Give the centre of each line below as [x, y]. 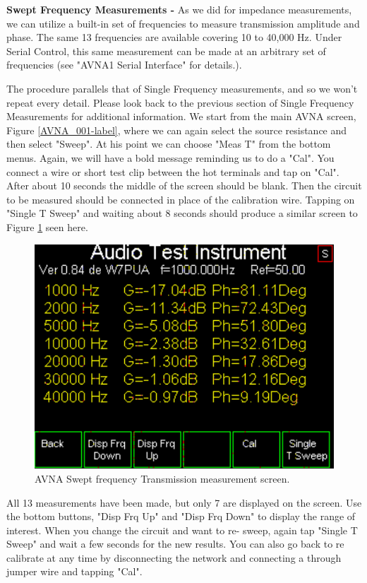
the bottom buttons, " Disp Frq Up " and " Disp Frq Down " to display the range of [181, 516]
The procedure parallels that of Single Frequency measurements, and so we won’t [182, 88]
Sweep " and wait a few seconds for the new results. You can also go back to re [175, 544]
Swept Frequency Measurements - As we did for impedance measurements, [179, 9]
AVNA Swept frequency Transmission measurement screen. [162, 478]
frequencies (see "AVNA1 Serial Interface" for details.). [124, 65]
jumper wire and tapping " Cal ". [74, 571]
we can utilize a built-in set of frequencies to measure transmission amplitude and [183, 23]
